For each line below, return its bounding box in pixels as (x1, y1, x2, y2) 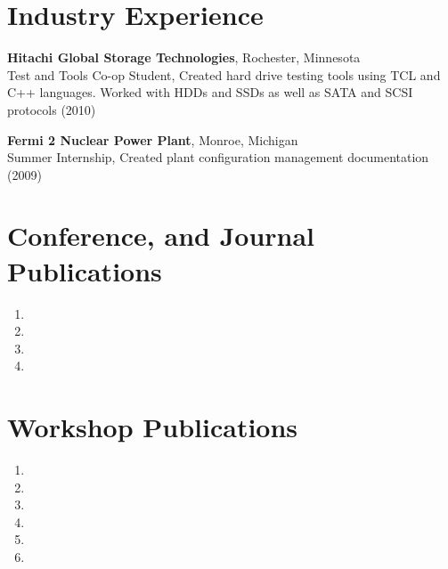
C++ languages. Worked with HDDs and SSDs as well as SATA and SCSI (7, 83, 413, 102)
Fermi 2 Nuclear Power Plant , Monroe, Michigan (7, 130, 298, 149)
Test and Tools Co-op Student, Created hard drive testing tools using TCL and (7, 65, 441, 84)
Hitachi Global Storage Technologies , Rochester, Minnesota (7, 48, 361, 67)
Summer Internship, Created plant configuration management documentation (7, 148, 429, 167)
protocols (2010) (7, 100, 96, 118)
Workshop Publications (7, 409, 298, 445)
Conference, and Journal (7, 217, 315, 254)
